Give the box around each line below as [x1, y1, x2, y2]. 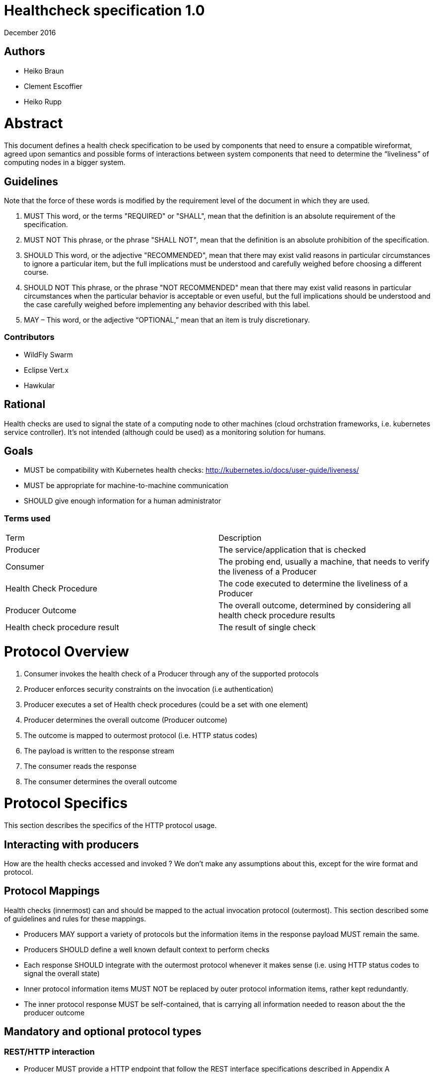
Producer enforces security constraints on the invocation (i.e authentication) [24, 684, 274, 693]
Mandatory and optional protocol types [4, 1025, 202, 1038]
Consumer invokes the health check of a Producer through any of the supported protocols [24, 669, 319, 678]
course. [24, 267, 49, 276]
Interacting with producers [4, 838, 139, 851]
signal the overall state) [24, 969, 100, 978]
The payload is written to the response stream [24, 746, 174, 755]
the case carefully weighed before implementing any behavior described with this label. [24, 300, 310, 309]
